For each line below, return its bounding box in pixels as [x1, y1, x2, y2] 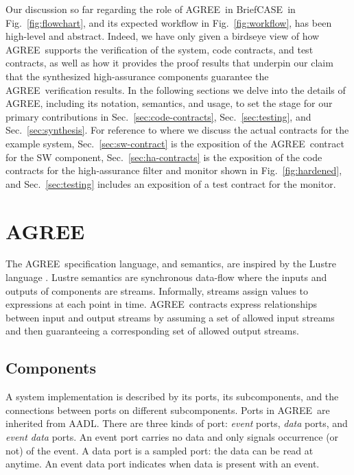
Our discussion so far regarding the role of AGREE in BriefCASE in [5, 2, 296, 16]
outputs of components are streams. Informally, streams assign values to [5, 283, 309, 297]
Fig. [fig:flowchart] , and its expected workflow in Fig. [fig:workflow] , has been [5, 15, 332, 29]
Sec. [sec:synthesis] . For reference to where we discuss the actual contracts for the [5, 123, 349, 137]
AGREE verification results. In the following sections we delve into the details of [5, 82, 346, 97]
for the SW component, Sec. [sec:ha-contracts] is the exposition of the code [5, 149, 322, 164]
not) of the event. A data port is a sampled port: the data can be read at [5, 443, 314, 457]
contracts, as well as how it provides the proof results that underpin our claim [5, 56, 333, 70]
